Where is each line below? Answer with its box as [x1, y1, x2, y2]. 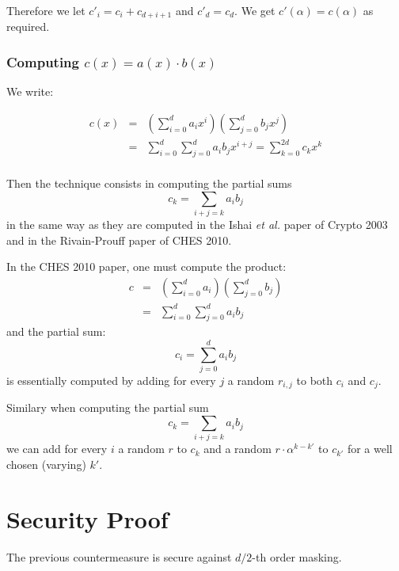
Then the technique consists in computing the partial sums [6, 175, 292, 192]
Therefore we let [6, 2, 85, 18]
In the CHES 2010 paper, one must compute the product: [6, 258, 287, 275]
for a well [347, 440, 393, 457]
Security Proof [6, 502, 169, 535]
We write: [6, 83, 54, 100]
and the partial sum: [6, 323, 106, 340]
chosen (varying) [6, 456, 86, 472]
